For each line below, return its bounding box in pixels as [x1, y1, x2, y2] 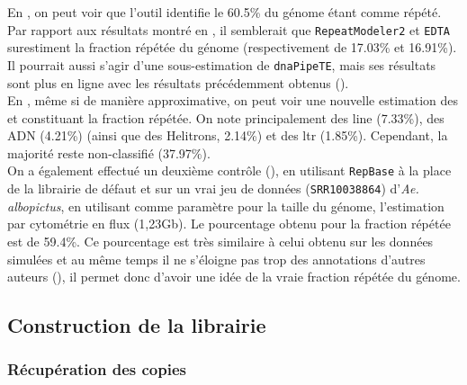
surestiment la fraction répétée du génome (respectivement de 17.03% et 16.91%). [7, 38, 457, 57]
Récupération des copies [7, 358, 186, 381]
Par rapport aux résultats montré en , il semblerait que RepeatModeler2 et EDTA [7, 20, 450, 39]
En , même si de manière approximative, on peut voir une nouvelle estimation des [7, 91, 459, 110]
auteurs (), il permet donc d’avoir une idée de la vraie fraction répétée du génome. [7, 267, 461, 286]
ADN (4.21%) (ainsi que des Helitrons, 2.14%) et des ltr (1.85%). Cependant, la [7, 126, 448, 145]
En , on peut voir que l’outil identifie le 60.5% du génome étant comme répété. [7, 3, 442, 21]
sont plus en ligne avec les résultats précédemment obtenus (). [7, 73, 349, 92]
